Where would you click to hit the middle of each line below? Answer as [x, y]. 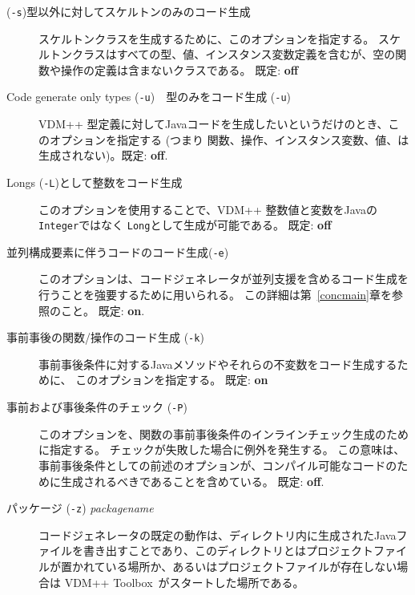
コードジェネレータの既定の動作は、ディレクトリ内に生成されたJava [218, 534]
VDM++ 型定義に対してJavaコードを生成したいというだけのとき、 [214, 124]
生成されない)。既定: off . [103, 155]
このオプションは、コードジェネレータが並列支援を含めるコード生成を [224, 279]
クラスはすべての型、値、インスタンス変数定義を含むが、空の [234, 54]
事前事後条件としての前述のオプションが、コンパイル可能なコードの [218, 465]
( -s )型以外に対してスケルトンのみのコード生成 [129, 11]
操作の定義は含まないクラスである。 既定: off [179, 69]
